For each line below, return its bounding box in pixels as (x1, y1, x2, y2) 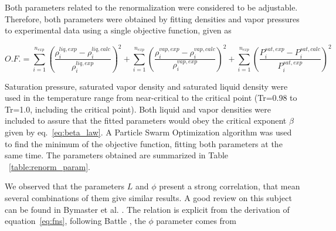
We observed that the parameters (5, 180, 125, 192)
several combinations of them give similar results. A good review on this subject (5, 192, 292, 204)
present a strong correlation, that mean (159, 180, 300, 192)
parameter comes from (156, 215, 237, 227)
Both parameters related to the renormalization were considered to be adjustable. (5, 1, 298, 13)
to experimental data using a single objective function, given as (5, 24, 232, 36)
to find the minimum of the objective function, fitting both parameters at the (5, 137, 283, 150)
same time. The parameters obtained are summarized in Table (5, 149, 229, 161)
